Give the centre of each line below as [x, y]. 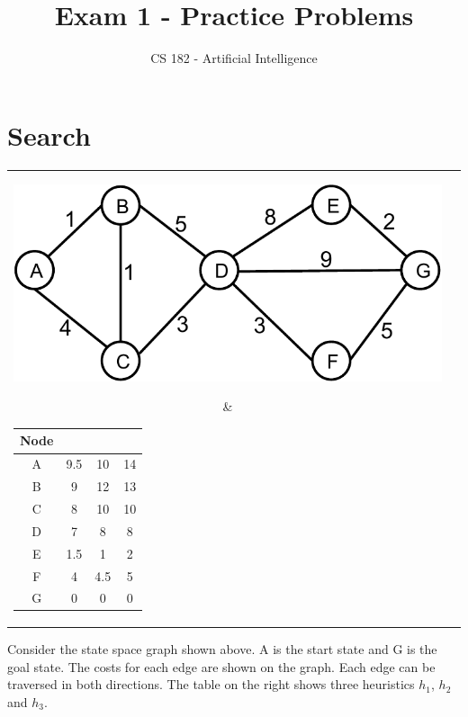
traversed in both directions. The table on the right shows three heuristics [211, 684]
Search [49, 134]
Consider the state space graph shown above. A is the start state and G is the [222, 648]
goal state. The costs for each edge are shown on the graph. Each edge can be [221, 666]
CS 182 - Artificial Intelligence [234, 58]
